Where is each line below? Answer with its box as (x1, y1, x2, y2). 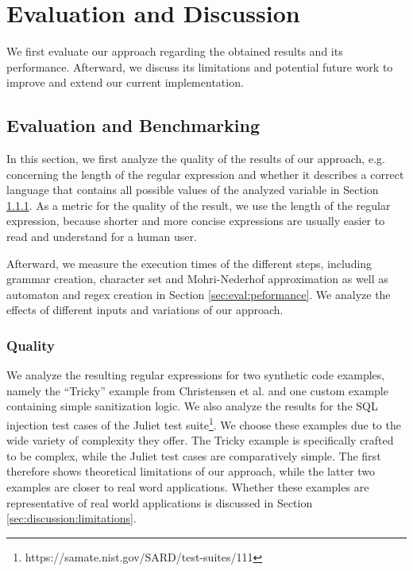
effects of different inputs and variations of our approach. (6, 301, 284, 318)
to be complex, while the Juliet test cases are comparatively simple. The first (6, 447, 381, 464)
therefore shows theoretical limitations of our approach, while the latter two (6, 463, 376, 480)
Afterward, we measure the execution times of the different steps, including (6, 254, 372, 271)
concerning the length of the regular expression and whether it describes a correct (6, 165, 404, 182)
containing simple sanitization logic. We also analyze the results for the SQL (6, 398, 378, 414)
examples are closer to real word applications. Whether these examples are (6, 479, 369, 495)
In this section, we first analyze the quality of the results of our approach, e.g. (6, 150, 385, 167)
